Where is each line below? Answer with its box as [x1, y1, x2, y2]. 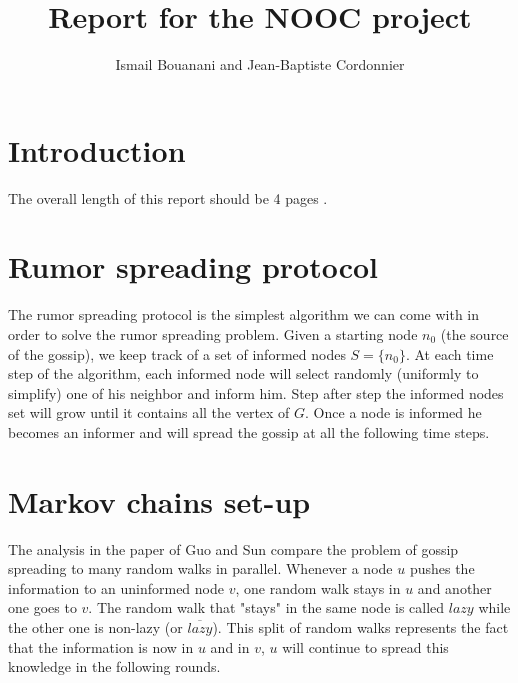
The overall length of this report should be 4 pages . [8, 187, 328, 208]
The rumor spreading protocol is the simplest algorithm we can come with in [8, 304, 480, 325]
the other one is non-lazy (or [8, 617, 183, 638]
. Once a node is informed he [305, 402, 482, 423]
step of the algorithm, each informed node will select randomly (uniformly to [8, 363, 479, 384]
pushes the [409, 558, 475, 579]
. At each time [405, 343, 494, 364]
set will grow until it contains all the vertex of [8, 402, 290, 423]
